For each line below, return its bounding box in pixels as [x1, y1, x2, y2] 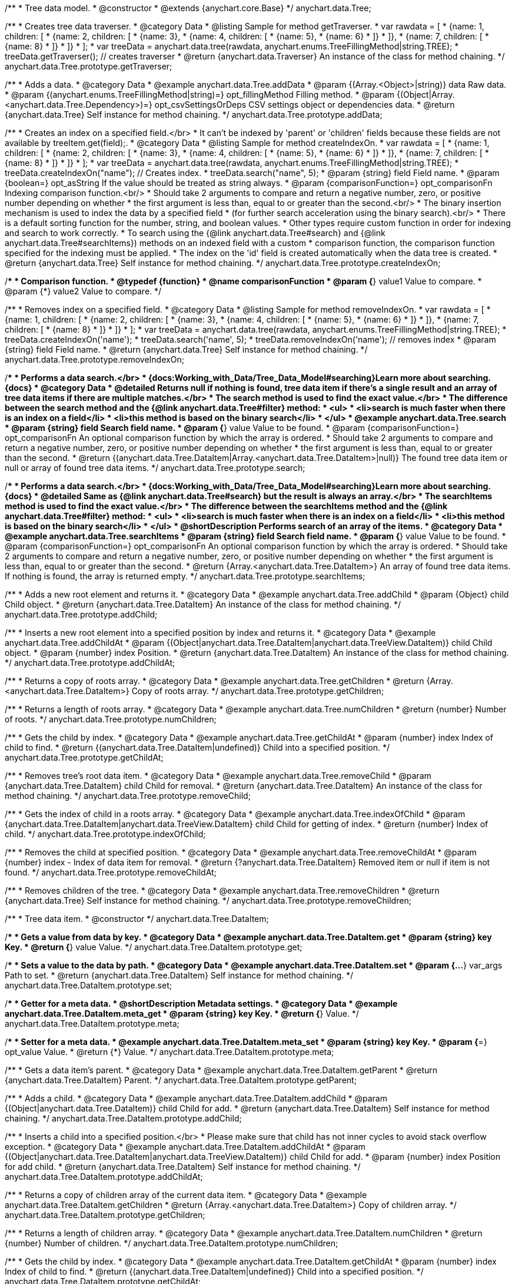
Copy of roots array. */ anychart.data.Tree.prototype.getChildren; [131, 686, 384, 696]
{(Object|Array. [396, 89, 455, 99]
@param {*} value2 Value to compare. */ [5, 286, 162, 296]
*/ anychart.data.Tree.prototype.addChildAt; [5, 658, 175, 668]
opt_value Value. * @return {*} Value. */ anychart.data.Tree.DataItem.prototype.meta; [5, 1047, 334, 1057]
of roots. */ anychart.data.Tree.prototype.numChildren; [5, 714, 217, 724]
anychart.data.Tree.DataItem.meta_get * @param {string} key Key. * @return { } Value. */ [5, 1008, 359, 1018]
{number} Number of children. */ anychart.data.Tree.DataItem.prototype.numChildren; [5, 1238, 338, 1248]
